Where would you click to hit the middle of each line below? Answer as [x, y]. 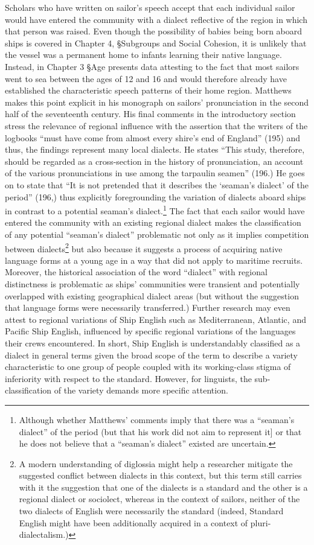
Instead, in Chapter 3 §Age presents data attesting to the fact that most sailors [152, 66]
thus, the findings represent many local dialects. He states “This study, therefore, [155, 149]
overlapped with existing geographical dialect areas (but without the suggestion [152, 295]
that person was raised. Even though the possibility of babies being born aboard [154, 31]
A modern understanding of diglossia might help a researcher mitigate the [156, 463]
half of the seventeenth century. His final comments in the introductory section [150, 114]
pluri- [261, 522]
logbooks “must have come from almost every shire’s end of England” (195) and [153, 137]
